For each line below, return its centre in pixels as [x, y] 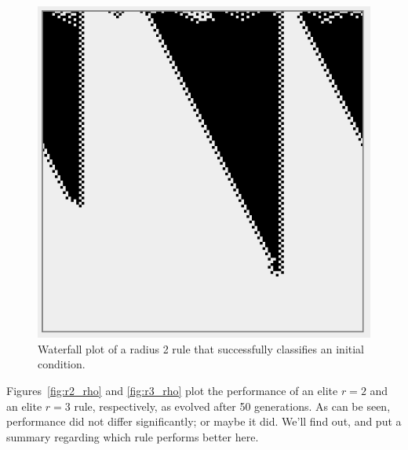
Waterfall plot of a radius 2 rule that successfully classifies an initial [201, 348]
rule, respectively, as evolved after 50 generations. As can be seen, [232, 406]
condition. [62, 364]
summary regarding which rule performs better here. [133, 436]
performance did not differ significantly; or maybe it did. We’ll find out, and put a [204, 421]
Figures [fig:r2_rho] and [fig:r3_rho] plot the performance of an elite [172, 391]
